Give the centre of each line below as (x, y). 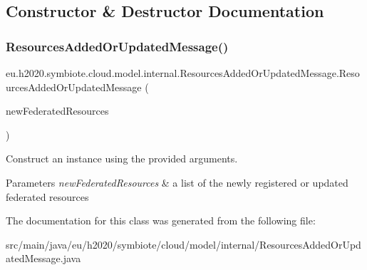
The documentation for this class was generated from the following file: (161, 220)
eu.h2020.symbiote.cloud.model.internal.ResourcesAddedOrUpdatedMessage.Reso (183, 73)
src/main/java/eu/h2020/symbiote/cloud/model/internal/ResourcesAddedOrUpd (183, 244)
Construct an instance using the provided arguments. (122, 159)
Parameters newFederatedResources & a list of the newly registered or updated (177, 182)
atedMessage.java (43, 258)
